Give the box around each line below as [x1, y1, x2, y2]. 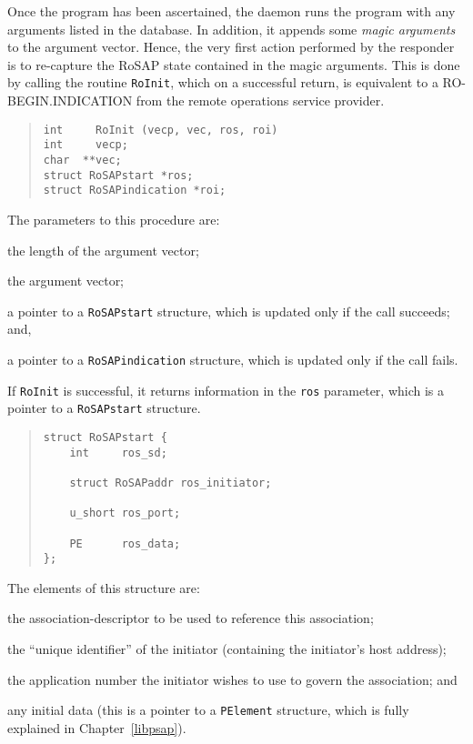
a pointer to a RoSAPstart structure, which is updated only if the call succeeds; [7, 301, 450, 320]
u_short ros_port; [69, 507, 181, 520]
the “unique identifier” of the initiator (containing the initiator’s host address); [7, 639, 447, 658]
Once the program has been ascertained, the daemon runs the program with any [7, 2, 456, 20]
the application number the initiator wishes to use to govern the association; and [7, 669, 458, 689]
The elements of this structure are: [7, 578, 200, 597]
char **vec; [43, 153, 122, 166]
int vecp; [43, 138, 128, 152]
